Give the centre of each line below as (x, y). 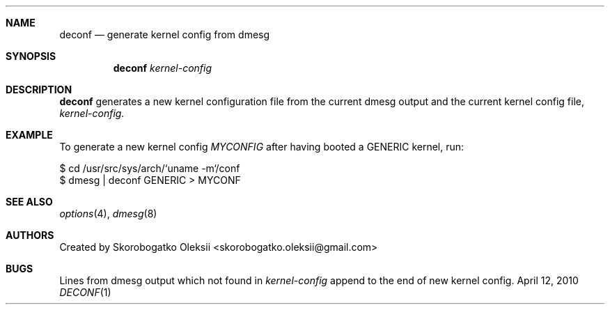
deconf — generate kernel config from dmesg (165, 34)
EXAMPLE (29, 135)
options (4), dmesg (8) (108, 214)
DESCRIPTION (39, 90)
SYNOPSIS (31, 56)
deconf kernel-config (163, 68)
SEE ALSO (29, 202)
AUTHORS (30, 235)
